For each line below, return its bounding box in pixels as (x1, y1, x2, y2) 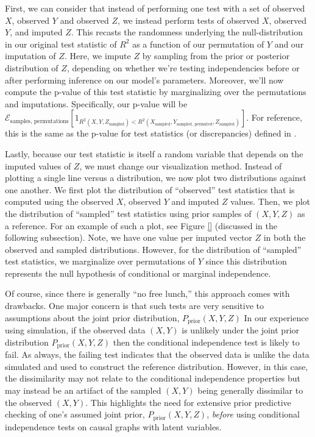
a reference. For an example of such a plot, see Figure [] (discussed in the (5, 219, 277, 232)
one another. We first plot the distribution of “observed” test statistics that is (5, 183, 295, 196)
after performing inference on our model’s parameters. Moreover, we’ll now (5, 73, 284, 86)
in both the (263, 231, 306, 244)
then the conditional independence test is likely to (113, 335, 300, 348)
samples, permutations (10, 118, 69, 124)
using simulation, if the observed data (5, 324, 146, 336)
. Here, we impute (64, 49, 131, 62)
